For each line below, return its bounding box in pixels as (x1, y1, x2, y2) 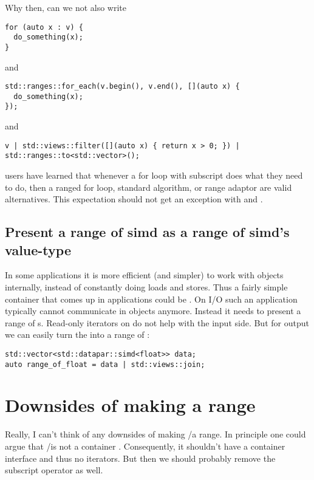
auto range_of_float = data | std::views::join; (5, 360, 205, 369)
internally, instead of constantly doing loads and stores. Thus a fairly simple (5, 281, 288, 293)
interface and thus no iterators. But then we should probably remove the (5, 451, 276, 464)
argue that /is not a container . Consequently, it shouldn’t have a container (5, 440, 285, 452)
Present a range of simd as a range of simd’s (5, 222, 290, 241)
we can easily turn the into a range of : (5, 328, 150, 341)
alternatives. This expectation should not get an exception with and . (5, 193, 263, 205)
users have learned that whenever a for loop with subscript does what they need (5, 169, 303, 182)
